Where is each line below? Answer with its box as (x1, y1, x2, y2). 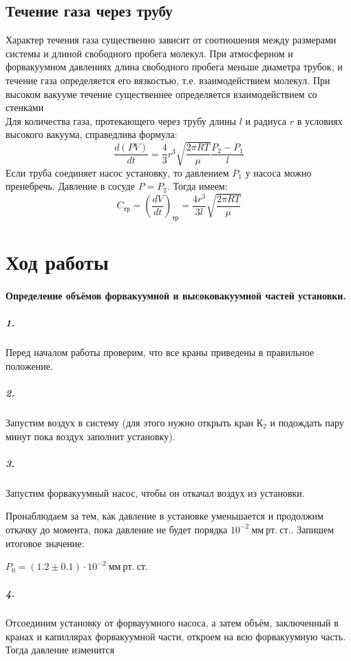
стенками (6, 100, 44, 115)
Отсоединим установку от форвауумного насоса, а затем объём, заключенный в (6, 615, 339, 630)
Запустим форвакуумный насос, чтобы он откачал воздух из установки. (6, 485, 305, 500)
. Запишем (290, 522, 334, 536)
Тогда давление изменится (6, 642, 115, 657)
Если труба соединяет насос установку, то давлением (6, 165, 229, 179)
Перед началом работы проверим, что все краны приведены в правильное (6, 345, 315, 359)
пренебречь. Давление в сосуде (6, 179, 135, 193)
